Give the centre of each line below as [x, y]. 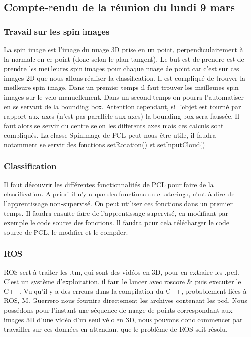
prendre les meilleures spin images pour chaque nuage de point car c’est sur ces [122, 68]
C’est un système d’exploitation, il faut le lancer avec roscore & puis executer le [123, 281]
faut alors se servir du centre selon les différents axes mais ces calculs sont [114, 125]
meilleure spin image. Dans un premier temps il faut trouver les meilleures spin [121, 87]
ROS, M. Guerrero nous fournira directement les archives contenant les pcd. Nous [125, 300]
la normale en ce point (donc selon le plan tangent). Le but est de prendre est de [124, 59]
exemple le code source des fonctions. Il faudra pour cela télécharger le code [117, 222]
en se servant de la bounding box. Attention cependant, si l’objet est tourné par [123, 106]
